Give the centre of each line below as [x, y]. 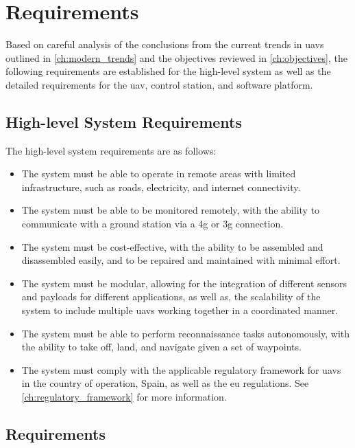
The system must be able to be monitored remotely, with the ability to [171, 210]
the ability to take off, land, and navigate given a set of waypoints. [161, 347]
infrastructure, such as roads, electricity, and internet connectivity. [161, 187]
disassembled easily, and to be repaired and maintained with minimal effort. [181, 260]
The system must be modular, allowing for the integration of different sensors [184, 283]
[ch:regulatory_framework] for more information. [124, 397]
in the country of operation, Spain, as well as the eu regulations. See [165, 383]
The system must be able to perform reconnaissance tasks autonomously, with [186, 333]
